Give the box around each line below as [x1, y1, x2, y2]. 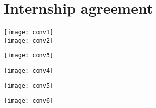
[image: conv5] [4, 82, 54, 89]
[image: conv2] [4, 37, 54, 44]
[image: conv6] [4, 97, 54, 105]
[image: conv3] [4, 52, 54, 59]
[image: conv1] [4, 29, 54, 36]
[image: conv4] [4, 67, 54, 75]
